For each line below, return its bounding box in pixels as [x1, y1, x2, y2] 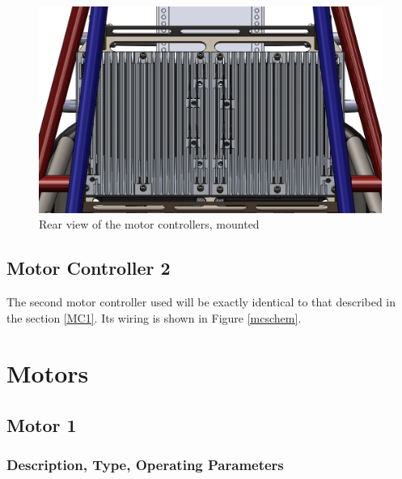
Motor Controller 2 [6, 255, 171, 280]
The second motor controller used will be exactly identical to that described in [6, 293, 396, 310]
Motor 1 [6, 412, 77, 437]
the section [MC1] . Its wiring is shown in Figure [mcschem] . [6, 309, 302, 326]
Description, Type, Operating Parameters [6, 455, 284, 475]
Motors [6, 357, 89, 390]
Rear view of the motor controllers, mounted [39, 216, 260, 233]
